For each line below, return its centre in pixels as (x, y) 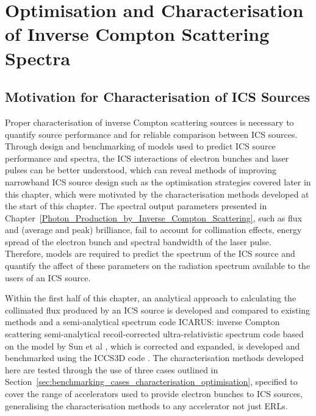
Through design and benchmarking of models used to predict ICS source (140, 146)
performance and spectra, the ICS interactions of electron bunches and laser (147, 158)
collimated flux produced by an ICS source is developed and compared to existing (158, 310)
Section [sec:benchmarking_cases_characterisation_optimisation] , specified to (151, 382)
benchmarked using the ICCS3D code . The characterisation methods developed (154, 358)
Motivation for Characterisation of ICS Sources (158, 97)
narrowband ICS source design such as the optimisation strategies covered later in (158, 181)
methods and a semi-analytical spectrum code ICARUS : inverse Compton (142, 322)
